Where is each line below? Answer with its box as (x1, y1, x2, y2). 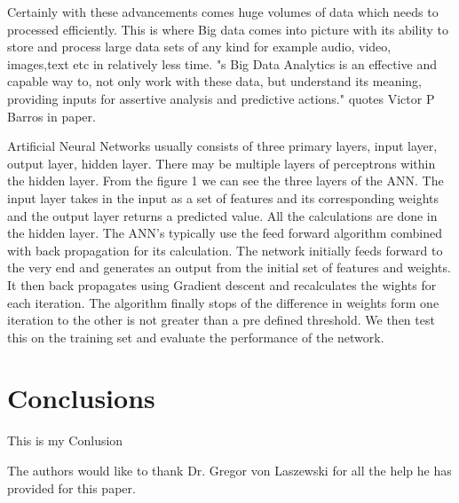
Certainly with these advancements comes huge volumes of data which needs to (7, 3, 439, 20)
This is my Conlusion (7, 431, 123, 450)
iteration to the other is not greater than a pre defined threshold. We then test (7, 310, 435, 329)
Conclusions (7, 380, 155, 416)
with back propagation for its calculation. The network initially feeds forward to (7, 240, 443, 259)
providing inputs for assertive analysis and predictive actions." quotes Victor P (7, 89, 435, 107)
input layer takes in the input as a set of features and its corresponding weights (7, 188, 439, 207)
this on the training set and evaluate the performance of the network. (7, 327, 384, 346)
